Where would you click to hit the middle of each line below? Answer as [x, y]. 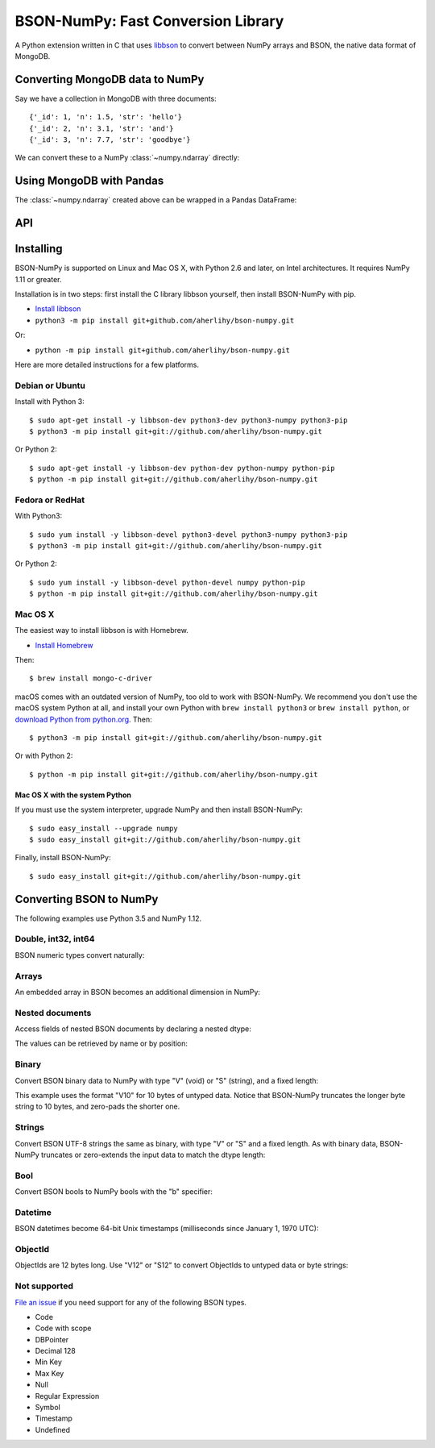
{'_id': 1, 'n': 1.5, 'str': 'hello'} [106, 117]
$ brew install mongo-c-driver [91, 678]
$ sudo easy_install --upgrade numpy [104, 828]
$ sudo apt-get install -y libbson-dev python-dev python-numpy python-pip [182, 468]
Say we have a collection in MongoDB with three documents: [116, 98]
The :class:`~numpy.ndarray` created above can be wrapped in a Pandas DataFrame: [156, 200]
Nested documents [53, 1013]
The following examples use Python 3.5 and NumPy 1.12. [108, 918]
